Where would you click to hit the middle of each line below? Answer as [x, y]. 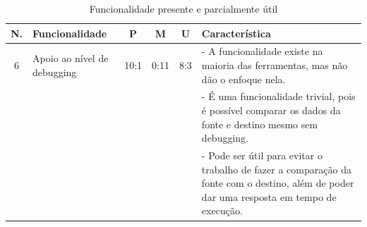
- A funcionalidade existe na [262, 51]
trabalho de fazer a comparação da [276, 169]
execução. [222, 210]
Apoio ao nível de [71, 58]
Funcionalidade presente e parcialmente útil [183, 8]
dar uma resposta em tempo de [269, 196]
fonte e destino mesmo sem [260, 124]
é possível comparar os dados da [271, 110]
